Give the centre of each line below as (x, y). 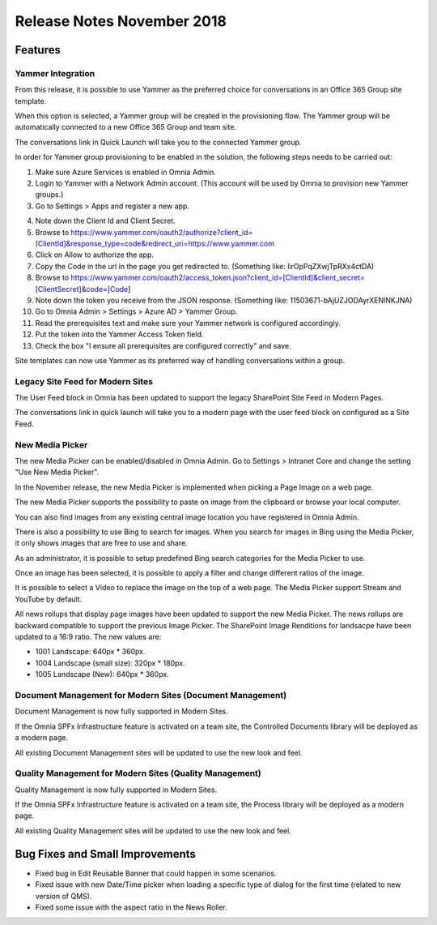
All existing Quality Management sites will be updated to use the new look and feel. (153, 830)
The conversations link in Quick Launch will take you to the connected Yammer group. (158, 142)
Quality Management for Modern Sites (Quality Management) (138, 773)
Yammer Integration (55, 73)
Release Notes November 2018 (121, 21)
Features (38, 50)
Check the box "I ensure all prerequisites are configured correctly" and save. (163, 345)
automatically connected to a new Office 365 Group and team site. (126, 127)
